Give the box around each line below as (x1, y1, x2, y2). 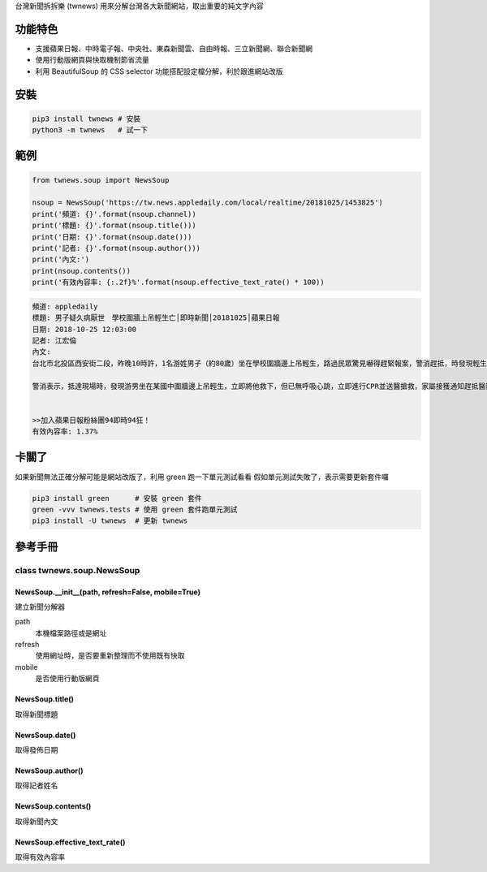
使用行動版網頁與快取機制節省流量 (35, 55, 149, 65)
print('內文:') (32, 255, 89, 264)
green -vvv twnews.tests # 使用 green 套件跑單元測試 (32, 504, 238, 514)
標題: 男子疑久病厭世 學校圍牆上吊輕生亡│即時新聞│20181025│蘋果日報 (32, 313, 280, 322)
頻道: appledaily (32, 301, 98, 311)
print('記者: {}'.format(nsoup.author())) (32, 244, 201, 253)
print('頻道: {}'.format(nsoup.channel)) (32, 209, 196, 218)
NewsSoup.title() (15, 694, 75, 704)
